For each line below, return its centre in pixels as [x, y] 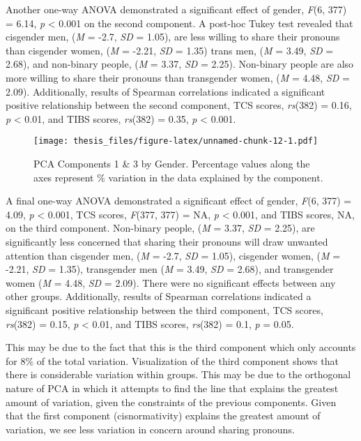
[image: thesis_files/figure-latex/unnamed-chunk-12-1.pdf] [176, 141]
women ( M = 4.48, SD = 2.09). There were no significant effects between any [171, 282]
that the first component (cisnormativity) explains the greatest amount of [163, 416]
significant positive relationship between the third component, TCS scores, [164, 309]
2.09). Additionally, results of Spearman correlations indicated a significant [166, 91]
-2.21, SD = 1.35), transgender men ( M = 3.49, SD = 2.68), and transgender [170, 269]
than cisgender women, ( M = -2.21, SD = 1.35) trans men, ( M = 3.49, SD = [170, 50]
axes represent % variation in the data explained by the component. [178, 177]
